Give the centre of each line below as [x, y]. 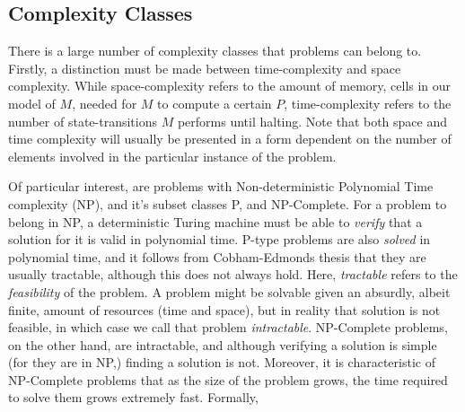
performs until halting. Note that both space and [312, 121]
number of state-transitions [83, 121]
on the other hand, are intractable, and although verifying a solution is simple [223, 344]
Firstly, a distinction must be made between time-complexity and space [205, 68]
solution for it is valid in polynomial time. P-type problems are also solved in [219, 239]
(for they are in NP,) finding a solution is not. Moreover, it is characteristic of [222, 362]
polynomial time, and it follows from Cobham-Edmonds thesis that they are [217, 256]
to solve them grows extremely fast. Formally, [133, 397]
